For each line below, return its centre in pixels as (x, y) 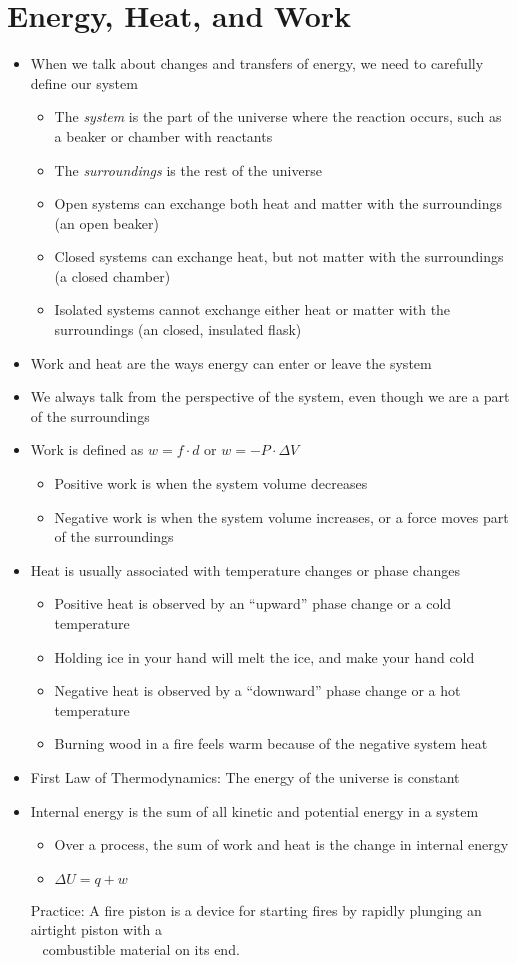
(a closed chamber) (112, 275)
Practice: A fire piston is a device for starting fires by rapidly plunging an (256, 909)
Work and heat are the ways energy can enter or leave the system (231, 362)
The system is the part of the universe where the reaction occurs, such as (278, 116)
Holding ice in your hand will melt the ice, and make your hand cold (264, 656)
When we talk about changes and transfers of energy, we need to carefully (257, 63)
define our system (84, 82)
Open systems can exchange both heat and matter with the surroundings (278, 203)
